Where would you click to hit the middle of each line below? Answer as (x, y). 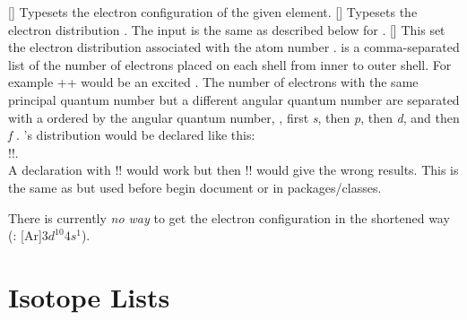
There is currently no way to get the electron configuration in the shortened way (229, 217)
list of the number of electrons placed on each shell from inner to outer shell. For (230, 64)
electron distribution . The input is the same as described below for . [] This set (227, 29)
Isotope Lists (89, 296)
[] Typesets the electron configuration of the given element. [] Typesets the (213, 12)
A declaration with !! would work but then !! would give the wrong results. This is (233, 170)
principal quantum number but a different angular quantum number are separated (234, 99)
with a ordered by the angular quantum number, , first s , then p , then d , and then (234, 117)
